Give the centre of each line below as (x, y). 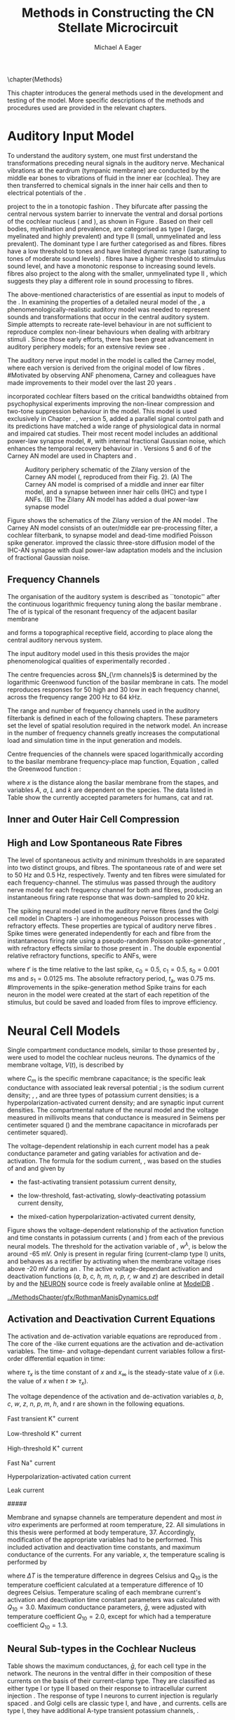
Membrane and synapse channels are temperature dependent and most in (115, 1517)
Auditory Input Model (71, 136)
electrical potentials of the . (47, 193)
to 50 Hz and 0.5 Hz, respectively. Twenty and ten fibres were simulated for (116, 875)
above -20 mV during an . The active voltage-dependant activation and (110, 1268)
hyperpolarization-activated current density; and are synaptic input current (116, 1103)
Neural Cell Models (64, 1031)
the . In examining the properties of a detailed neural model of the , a (106, 302)
